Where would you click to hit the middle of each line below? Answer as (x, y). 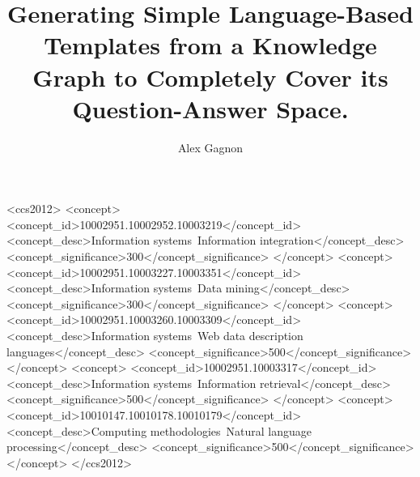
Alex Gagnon (210, 147)
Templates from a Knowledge (210, 45)
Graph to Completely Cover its (210, 77)
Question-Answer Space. (210, 108)
